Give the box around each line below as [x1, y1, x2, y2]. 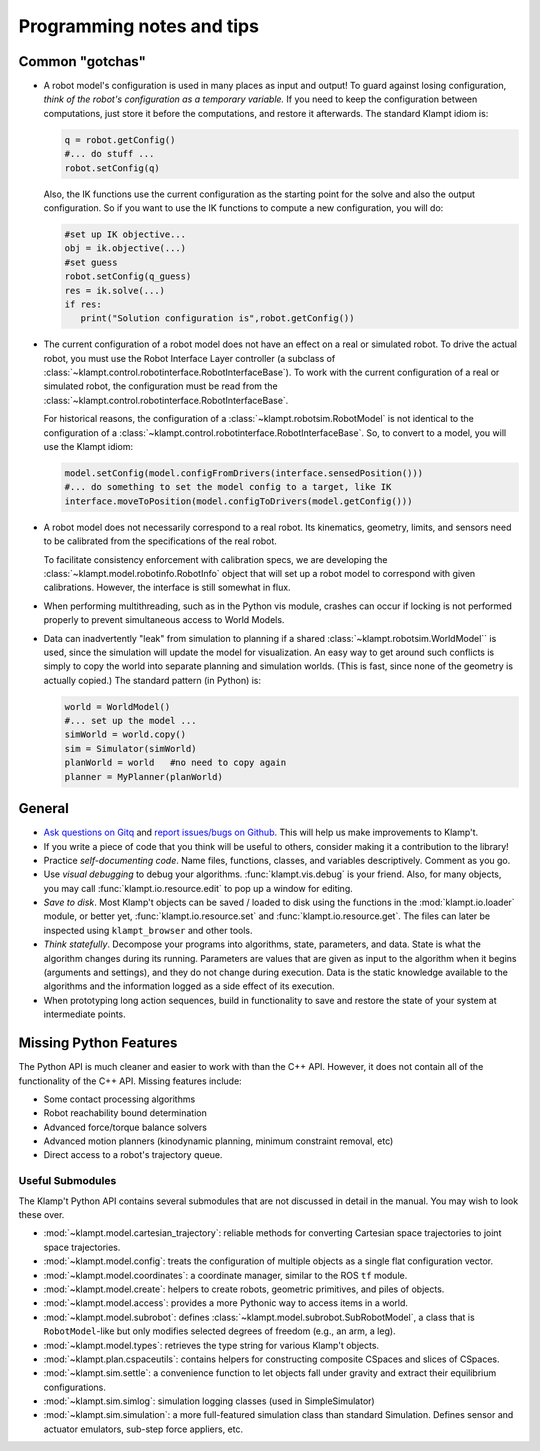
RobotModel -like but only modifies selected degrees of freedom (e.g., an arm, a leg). [43, 1325, 396, 1337]
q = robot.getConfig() [64, 134, 176, 145]
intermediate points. [43, 1008, 127, 1020]
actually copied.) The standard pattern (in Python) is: [43, 674, 262, 686]
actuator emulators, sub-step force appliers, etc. [43, 1423, 244, 1435]
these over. [18, 1208, 65, 1220]
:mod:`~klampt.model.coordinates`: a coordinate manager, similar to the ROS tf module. [43, 1269, 408, 1281]
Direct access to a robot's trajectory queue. [43, 1149, 223, 1161]
